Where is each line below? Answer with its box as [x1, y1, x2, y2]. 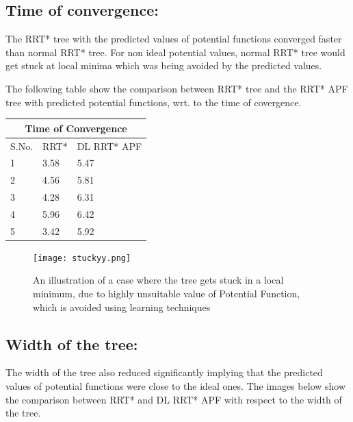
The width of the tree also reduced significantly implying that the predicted [5, 365, 323, 380]
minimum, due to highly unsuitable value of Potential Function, [33, 286, 300, 301]
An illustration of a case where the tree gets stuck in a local [33, 273, 284, 287]
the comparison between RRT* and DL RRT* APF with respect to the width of [5, 392, 342, 406]
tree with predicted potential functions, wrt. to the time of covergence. [5, 95, 302, 109]
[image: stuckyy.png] [33, 253, 131, 263]
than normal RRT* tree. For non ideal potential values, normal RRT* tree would [5, 45, 345, 59]
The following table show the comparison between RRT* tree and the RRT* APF [5, 81, 348, 95]
